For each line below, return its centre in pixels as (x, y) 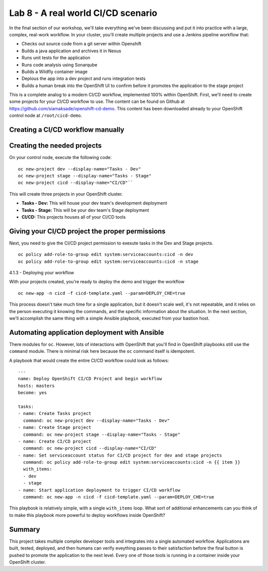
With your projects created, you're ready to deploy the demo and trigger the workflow (97, 282)
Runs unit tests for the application (56, 58)
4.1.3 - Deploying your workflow (42, 272)
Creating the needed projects (55, 146)
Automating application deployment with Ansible (87, 332)
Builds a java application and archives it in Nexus (71, 51)
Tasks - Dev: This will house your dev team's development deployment (94, 203)
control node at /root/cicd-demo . (46, 116)
